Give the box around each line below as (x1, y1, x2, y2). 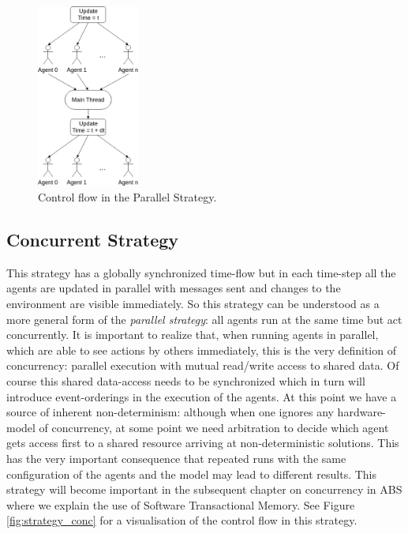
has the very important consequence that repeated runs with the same (6, 449, 346, 466)
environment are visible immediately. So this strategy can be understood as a (6, 295, 380, 312)
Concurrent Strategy (6, 228, 179, 252)
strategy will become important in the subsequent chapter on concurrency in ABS (6, 481, 402, 498)
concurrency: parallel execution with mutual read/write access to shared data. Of (6, 357, 399, 374)
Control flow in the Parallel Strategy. (38, 189, 217, 205)
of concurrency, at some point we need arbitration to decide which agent (39, 419, 389, 435)
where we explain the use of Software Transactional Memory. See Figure (6, 496, 355, 513)
